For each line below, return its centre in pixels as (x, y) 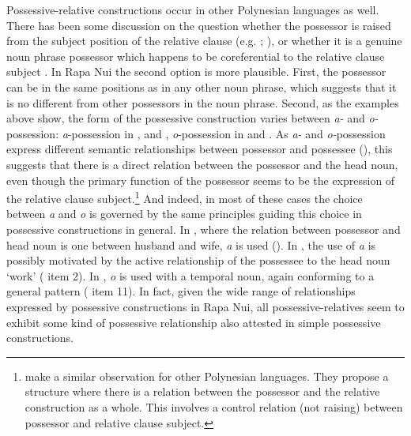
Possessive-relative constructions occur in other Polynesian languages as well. (193, 9)
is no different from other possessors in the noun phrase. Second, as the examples (203, 102)
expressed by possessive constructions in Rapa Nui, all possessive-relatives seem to (205, 306)
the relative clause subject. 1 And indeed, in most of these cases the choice (185, 197)
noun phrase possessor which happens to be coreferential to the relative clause (196, 56)
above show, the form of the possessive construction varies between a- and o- (192, 118)
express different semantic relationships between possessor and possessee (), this (200, 149)
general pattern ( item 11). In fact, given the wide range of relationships (181, 291)
